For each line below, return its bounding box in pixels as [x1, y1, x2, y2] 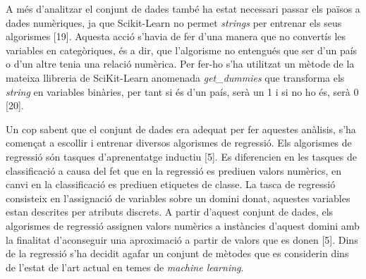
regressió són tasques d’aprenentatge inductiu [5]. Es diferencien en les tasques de [6, 149, 358, 163]
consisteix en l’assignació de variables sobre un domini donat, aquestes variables [6, 190, 350, 205]
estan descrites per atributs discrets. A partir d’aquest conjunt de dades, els [6, 204, 334, 219]
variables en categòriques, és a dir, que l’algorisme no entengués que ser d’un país [6, 42, 358, 57]
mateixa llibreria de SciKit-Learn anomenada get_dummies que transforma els [6, 70, 345, 85]
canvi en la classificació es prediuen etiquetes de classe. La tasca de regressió [6, 177, 336, 192]
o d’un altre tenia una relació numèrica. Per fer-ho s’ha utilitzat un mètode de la [6, 56, 355, 71]
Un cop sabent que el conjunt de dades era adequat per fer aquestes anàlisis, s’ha [6, 121, 356, 136]
